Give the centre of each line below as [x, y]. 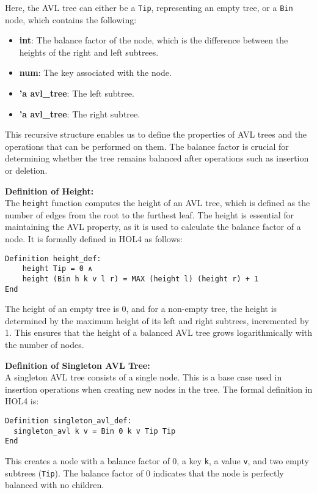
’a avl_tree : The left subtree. [77, 93]
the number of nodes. [45, 345]
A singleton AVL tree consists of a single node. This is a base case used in [144, 377]
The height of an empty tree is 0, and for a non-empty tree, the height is [141, 309]
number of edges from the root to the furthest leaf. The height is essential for [150, 214]
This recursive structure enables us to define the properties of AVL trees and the [156, 134]
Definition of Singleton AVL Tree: [78, 365]
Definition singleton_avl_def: [68, 421]
